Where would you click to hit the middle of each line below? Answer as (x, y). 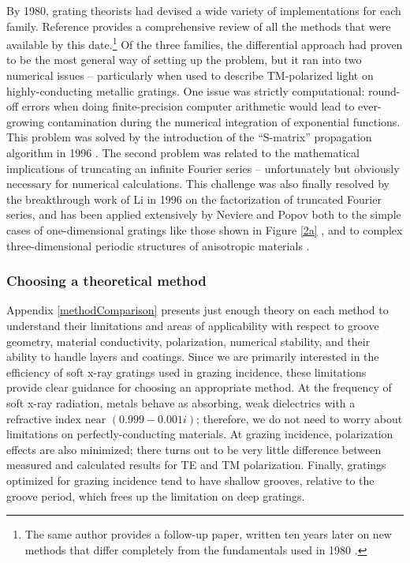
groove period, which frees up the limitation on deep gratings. (156, 495)
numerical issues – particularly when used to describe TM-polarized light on (190, 75)
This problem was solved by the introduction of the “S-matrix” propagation (189, 137)
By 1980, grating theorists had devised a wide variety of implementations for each (204, 10)
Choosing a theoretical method (106, 281)
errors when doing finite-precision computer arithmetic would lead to (188, 106)
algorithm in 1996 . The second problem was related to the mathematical (183, 152)
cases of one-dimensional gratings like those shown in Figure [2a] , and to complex (205, 229)
